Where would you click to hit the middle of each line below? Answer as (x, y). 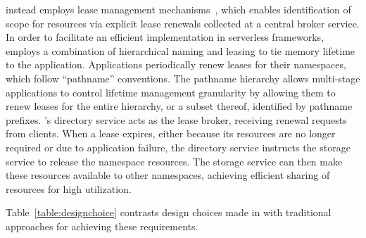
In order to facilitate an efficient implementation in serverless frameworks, (165, 37)
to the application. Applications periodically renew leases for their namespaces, (176, 64)
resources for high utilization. (69, 188)
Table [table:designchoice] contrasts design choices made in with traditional (169, 212)
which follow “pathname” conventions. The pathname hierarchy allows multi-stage (183, 78)
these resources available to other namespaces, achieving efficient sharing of (168, 175)
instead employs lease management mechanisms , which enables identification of (178, 9)
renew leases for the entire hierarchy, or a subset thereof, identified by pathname (179, 106)
